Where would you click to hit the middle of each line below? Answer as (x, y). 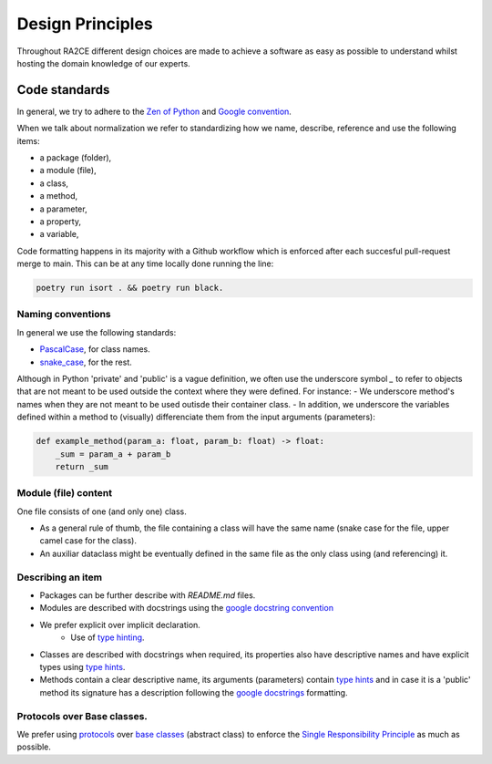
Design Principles (85, 24)
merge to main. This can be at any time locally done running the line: (145, 263)
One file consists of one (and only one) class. (102, 511)
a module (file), (68, 170)
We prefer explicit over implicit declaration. (120, 625)
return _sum (82, 466)
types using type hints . (82, 666)
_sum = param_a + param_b (113, 454)
